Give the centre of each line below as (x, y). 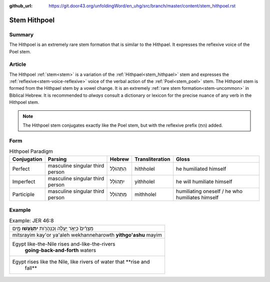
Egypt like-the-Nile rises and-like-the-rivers (64, 244)
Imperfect (24, 181)
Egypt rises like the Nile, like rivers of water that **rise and (81, 262)
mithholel (145, 194)
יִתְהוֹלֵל (117, 181)
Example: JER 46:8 (31, 221)
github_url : (21, 6)
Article (18, 64)
